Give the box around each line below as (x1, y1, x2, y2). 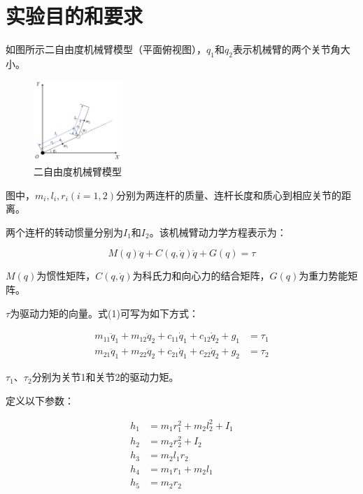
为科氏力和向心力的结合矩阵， (132, 268, 270, 283)
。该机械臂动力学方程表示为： (149, 224, 287, 239)
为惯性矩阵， (36, 268, 96, 283)
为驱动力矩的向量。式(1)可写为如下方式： (10, 305, 199, 320)
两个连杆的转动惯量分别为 (6, 224, 123, 239)
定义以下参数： (6, 393, 74, 407)
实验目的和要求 (6, 1, 143, 30)
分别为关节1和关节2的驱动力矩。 (31, 370, 179, 384)
